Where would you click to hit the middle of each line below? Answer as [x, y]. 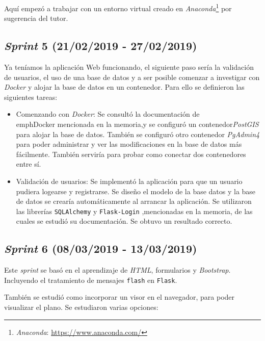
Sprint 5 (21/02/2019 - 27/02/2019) [101, 46]
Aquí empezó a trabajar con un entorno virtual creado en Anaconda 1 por [118, 7]
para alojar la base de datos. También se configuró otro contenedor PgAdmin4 [138, 134]
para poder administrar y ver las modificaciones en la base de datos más [129, 144]
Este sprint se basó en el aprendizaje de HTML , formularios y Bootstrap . [117, 270]
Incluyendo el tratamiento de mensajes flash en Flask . [91, 280]
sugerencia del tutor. [36, 18]
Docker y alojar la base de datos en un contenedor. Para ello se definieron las [124, 87]
